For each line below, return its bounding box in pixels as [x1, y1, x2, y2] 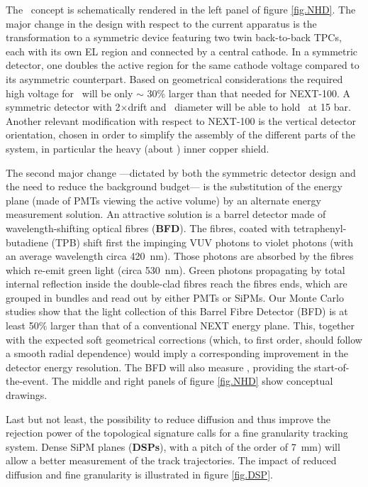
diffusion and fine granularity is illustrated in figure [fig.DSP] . [6, 467, 273, 481]
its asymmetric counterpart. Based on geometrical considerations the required [6, 71, 343, 86]
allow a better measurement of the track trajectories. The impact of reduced [6, 453, 337, 468]
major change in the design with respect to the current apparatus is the [6, 16, 317, 31]
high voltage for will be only [6, 85, 133, 100]
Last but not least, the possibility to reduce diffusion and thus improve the [6, 411, 331, 426]
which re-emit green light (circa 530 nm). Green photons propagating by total [6, 262, 345, 277]
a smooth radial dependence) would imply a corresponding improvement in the [6, 346, 348, 361]
